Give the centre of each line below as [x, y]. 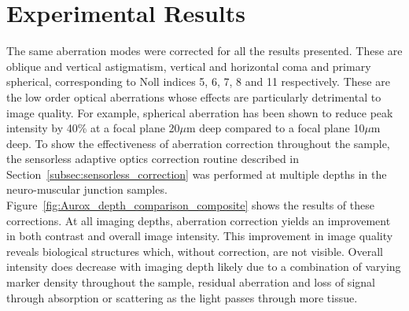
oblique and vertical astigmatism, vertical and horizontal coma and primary [189, 66]
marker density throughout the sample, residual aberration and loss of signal [191, 282]
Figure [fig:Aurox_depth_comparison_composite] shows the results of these [190, 205]
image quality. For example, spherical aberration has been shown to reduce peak [200, 112]
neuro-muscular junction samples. [87, 189]
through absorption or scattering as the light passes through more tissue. [182, 297]
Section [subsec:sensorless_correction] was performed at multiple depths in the [197, 174]
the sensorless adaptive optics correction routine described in [153, 159]
